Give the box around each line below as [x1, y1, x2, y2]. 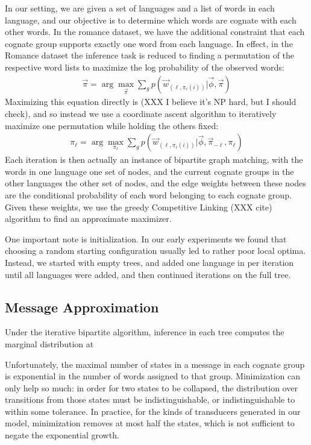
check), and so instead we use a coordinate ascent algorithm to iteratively [5, 107, 277, 119]
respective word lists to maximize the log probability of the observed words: [5, 60, 284, 73]
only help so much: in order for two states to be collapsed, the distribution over [5, 381, 298, 394]
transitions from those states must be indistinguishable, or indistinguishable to [5, 393, 295, 406]
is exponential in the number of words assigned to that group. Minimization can [5, 370, 301, 382]
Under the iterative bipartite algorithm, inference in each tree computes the [5, 326, 284, 338]
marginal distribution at [5, 337, 94, 350]
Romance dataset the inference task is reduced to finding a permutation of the [5, 49, 295, 62]
